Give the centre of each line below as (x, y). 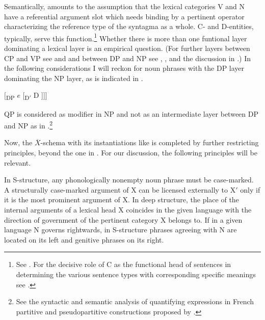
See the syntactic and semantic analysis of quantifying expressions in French (135, 301)
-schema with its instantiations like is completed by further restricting (150, 142)
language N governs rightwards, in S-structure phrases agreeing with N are (121, 230)
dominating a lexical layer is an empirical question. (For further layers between (127, 48)
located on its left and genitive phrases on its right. (84, 239)
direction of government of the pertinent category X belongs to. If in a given (123, 219)
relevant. (18, 162)
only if (250, 189)
